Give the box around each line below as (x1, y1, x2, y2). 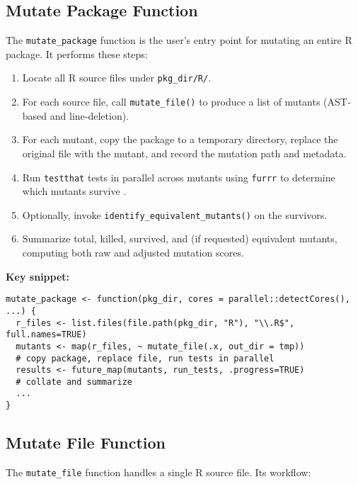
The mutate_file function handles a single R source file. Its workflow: (6, 465, 311, 479)
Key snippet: (6, 269, 70, 283)
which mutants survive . (22, 184, 127, 198)
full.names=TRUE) (6, 330, 87, 340)
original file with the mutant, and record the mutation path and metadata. (22, 145, 347, 160)
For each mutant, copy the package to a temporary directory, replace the (22, 132, 338, 147)
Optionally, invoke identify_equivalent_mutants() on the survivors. (22, 207, 328, 222)
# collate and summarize (16, 376, 132, 387)
